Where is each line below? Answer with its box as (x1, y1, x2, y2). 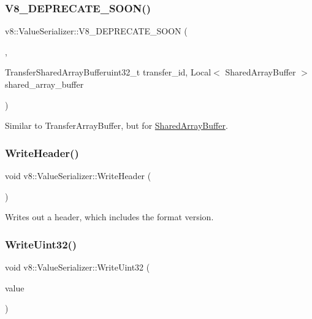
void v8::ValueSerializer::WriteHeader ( (5, 169, 151, 182)
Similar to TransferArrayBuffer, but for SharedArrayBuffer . (5, 119, 228, 132)
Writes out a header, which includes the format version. (5, 210, 214, 223)
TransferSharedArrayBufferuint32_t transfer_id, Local (5, 66, 211, 79)
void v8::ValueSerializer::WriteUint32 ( (5, 261, 150, 273)
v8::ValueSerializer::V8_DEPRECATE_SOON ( (5, 25, 188, 37)
